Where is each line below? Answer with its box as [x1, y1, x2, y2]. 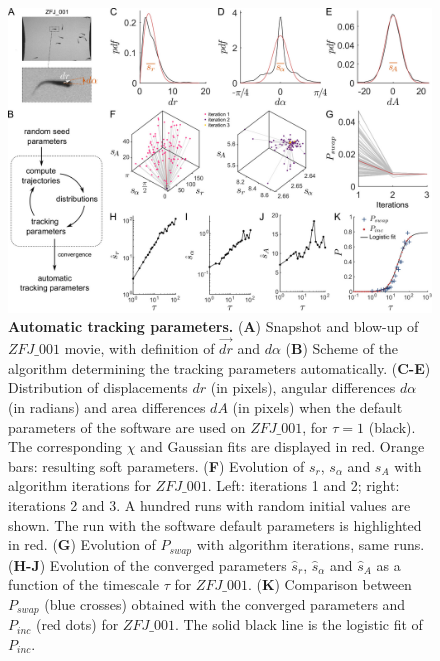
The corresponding [8, 436, 123, 457]
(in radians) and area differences [8, 396, 206, 417]
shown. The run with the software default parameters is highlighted [8, 514, 422, 535]
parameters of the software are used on [8, 416, 246, 437]
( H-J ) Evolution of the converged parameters [8, 554, 287, 575]
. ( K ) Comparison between [247, 574, 412, 595]
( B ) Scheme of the [285, 338, 399, 359]
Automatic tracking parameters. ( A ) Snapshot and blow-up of [8, 316, 419, 337]
